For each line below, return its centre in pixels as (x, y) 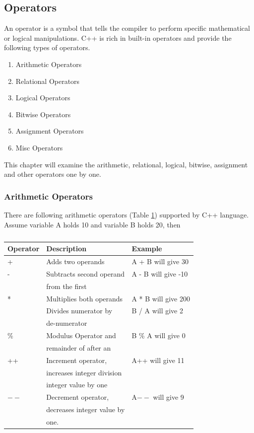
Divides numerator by (79, 311)
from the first (66, 286)
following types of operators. (47, 47)
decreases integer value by (86, 409)
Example (147, 249)
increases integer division (84, 372)
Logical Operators (43, 98)
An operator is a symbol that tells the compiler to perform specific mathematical (127, 28)
